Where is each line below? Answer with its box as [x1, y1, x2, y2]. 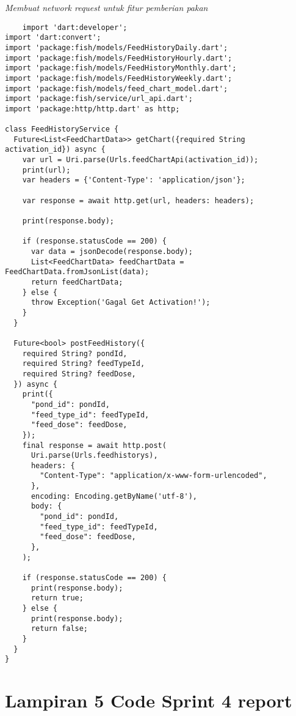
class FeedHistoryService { [5, 125, 119, 134]
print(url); [22, 165, 71, 174]
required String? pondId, [22, 349, 128, 358]
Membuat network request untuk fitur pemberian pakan [5, 1, 208, 13]
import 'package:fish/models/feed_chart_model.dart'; [5, 84, 228, 93]
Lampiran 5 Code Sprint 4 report [5, 688, 292, 713]
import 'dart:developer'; [22, 23, 128, 32]
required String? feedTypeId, [22, 359, 145, 368]
